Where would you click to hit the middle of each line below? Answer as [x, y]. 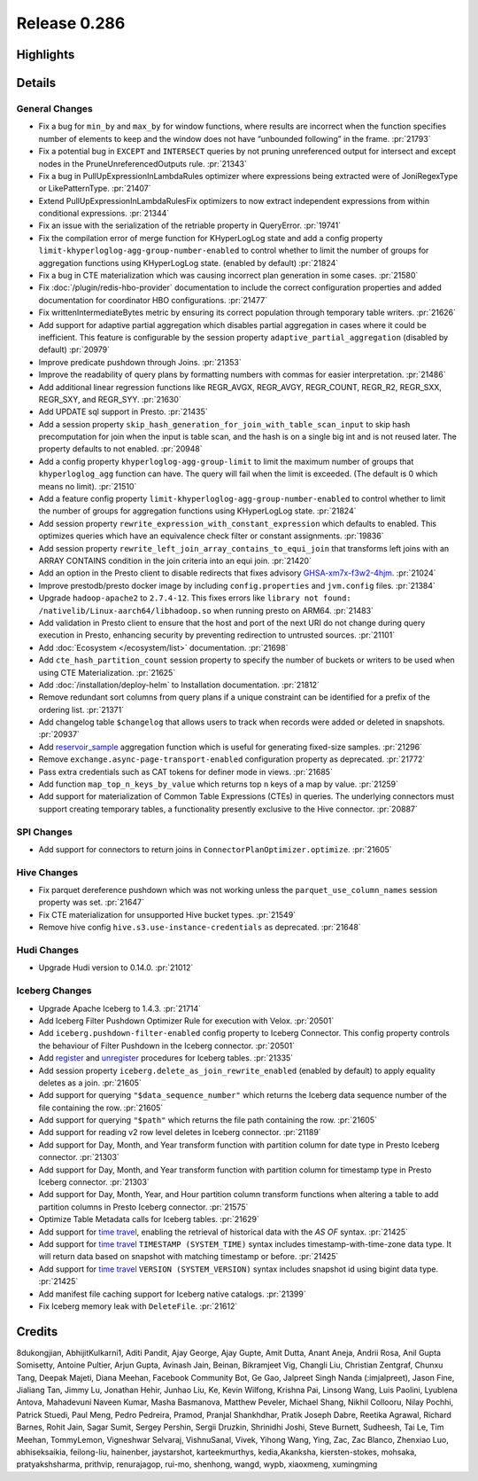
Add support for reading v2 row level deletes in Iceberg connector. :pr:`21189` [180, 1132]
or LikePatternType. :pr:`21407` [95, 188]
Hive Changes [47, 872]
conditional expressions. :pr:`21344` [104, 214]
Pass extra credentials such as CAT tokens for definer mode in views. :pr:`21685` [186, 772]
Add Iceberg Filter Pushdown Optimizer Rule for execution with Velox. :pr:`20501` [186, 1021]
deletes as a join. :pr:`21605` [90, 1083]
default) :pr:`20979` [74, 349]
